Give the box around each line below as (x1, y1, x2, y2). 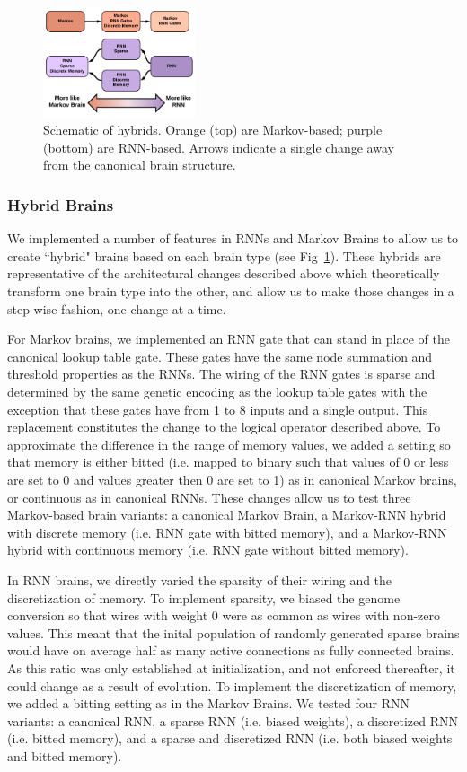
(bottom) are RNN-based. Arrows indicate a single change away (43, 137, 394, 156)
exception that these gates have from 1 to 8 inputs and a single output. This (7, 399, 428, 418)
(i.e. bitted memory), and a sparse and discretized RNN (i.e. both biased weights (7, 729, 453, 748)
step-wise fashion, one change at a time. (7, 299, 226, 318)
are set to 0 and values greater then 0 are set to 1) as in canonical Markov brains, (7, 470, 457, 489)
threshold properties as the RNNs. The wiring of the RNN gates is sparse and (7, 364, 436, 383)
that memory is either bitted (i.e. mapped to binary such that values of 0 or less (7, 452, 449, 471)
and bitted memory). (7, 746, 122, 765)
